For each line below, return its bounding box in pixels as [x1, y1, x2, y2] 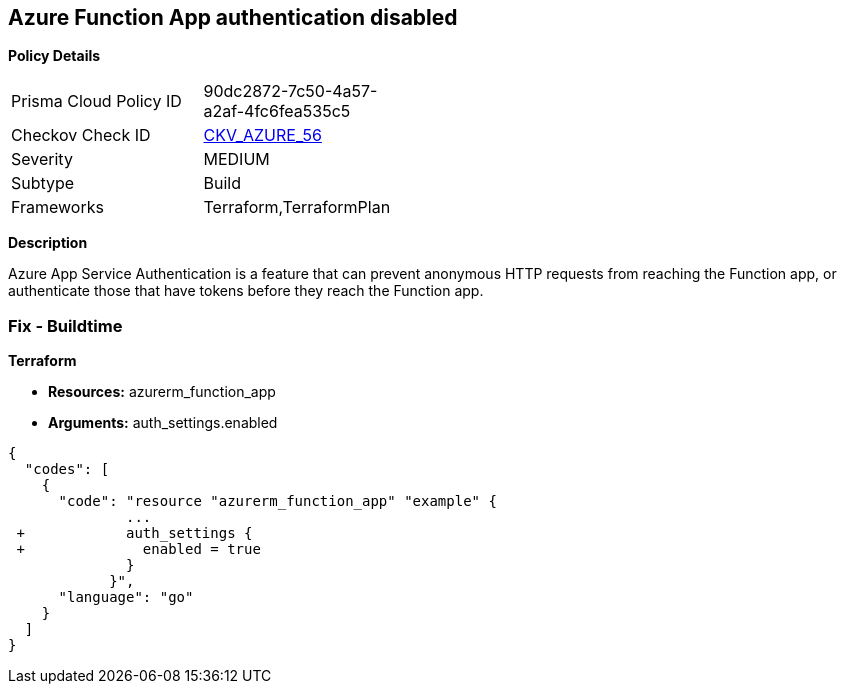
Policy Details [8, 47, 101, 65]
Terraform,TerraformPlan [203, 197, 391, 218]
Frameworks [11, 197, 104, 218]
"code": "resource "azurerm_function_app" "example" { [58, 493, 497, 510]
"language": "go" [58, 589, 194, 606]
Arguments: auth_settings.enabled [48, 414, 278, 432]
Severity [11, 149, 73, 170]
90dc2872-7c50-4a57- [203, 81, 378, 102]
